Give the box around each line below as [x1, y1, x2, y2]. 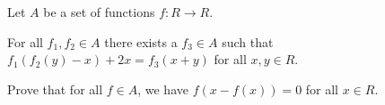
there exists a [104, 32, 178, 51]
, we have [137, 79, 188, 98]
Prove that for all [7, 79, 103, 98]
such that [222, 32, 274, 51]
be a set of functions [43, 3, 155, 20]
